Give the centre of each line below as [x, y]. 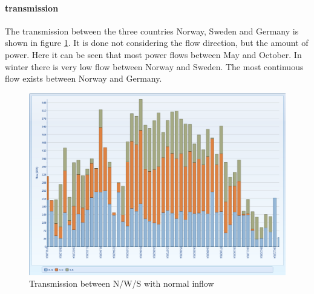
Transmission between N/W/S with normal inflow [122, 283]
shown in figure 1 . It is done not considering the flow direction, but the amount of [157, 43]
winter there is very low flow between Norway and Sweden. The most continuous [154, 66]
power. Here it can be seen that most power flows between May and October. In [153, 54]
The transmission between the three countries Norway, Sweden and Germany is [152, 31]
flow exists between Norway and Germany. [83, 78]
